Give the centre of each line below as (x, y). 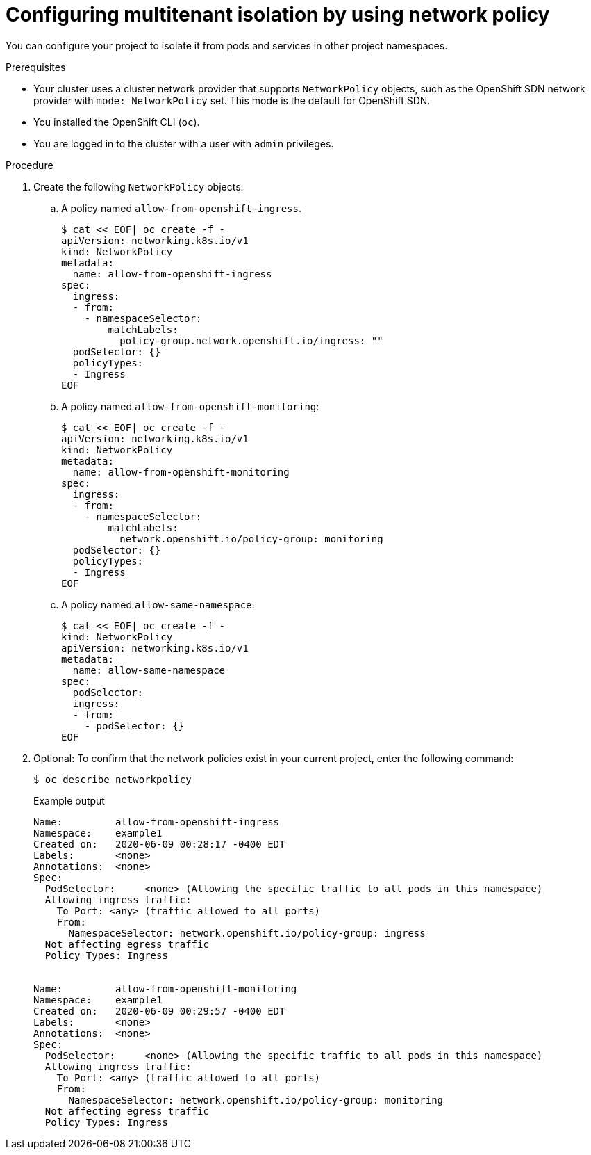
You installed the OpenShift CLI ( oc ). (117, 122)
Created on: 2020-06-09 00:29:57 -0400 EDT (159, 1011)
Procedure (30, 165)
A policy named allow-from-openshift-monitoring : (190, 406)
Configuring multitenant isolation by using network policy (278, 15)
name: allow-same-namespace (149, 670)
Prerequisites (36, 67)
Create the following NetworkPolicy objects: (139, 186)
